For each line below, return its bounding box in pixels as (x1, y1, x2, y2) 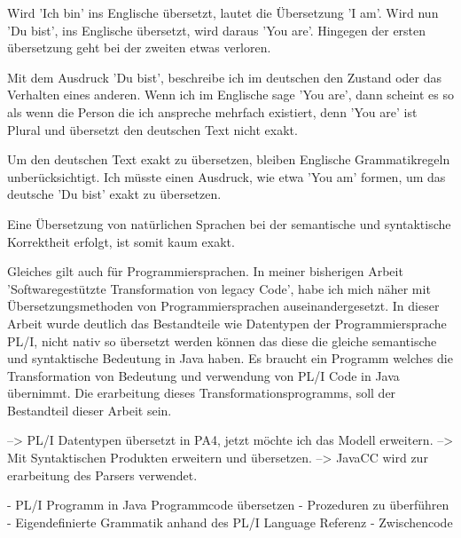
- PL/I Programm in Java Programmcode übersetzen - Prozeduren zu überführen (7, 495, 449, 514)
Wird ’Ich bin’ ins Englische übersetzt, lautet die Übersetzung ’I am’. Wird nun (7, 4, 439, 21)
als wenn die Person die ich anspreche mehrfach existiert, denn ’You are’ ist (7, 102, 418, 121)
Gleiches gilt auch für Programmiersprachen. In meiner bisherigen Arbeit (7, 262, 403, 281)
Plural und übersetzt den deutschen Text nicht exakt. (7, 120, 298, 138)
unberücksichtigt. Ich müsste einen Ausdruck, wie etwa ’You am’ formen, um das (7, 167, 446, 186)
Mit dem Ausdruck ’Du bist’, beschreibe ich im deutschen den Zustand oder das (7, 67, 441, 86)
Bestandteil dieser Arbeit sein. (7, 400, 172, 419)
